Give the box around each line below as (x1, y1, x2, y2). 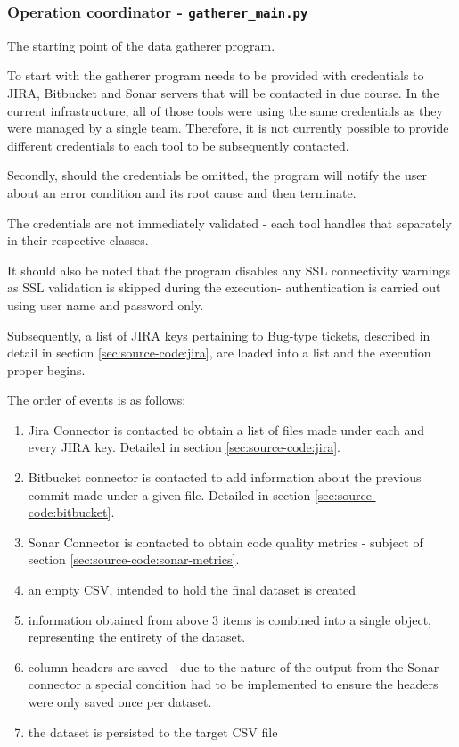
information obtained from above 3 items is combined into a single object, (28, 610, 431, 628)
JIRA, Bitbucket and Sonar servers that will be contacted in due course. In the (7, 83, 439, 102)
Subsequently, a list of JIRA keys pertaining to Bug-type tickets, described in (7, 325, 430, 344)
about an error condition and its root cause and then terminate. (7, 183, 357, 201)
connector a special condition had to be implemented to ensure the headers (28, 675, 439, 694)
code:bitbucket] (28, 503, 111, 521)
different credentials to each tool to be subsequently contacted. (7, 135, 349, 154)
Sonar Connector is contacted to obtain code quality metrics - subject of (28, 532, 423, 551)
